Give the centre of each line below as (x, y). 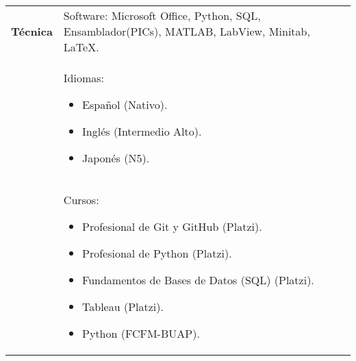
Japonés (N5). (116, 158)
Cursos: (81, 200)
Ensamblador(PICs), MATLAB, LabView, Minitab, (187, 31)
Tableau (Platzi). (123, 307)
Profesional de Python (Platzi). (157, 253)
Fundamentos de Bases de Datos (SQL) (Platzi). (198, 280)
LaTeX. (81, 47)
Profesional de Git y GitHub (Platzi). (172, 226)
